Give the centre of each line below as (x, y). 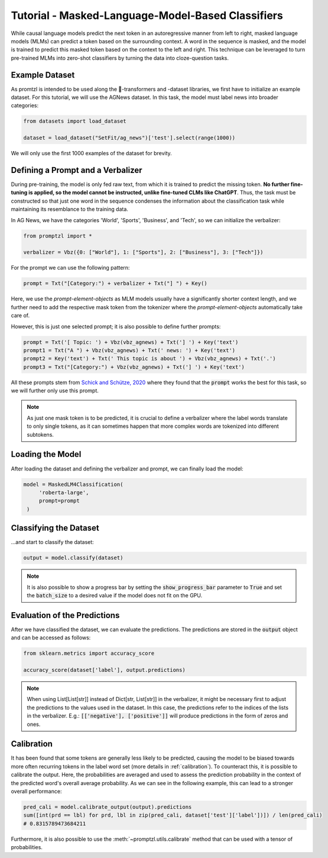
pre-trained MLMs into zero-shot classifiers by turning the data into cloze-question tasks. (120, 58)
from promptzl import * (58, 236)
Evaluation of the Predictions (65, 615)
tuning (19, 193)
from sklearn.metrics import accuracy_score (89, 654)
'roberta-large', (64, 492)
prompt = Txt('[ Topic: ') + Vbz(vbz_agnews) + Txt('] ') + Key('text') (131, 342)
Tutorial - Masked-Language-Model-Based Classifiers (147, 15)
